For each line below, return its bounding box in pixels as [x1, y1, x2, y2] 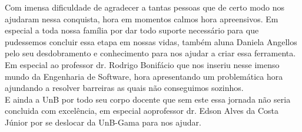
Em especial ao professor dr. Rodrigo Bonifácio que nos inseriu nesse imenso [5, 58, 280, 70]
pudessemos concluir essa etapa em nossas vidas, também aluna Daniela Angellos [5, 35, 297, 48]
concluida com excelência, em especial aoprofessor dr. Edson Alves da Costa [5, 104, 279, 117]
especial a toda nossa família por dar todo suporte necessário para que [5, 24, 259, 36]
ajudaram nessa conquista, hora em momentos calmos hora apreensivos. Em [5, 12, 278, 25]
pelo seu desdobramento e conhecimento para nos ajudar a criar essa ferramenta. [5, 47, 296, 59]
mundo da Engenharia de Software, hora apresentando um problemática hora [5, 70, 283, 82]
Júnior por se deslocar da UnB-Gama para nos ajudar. [5, 116, 201, 128]
